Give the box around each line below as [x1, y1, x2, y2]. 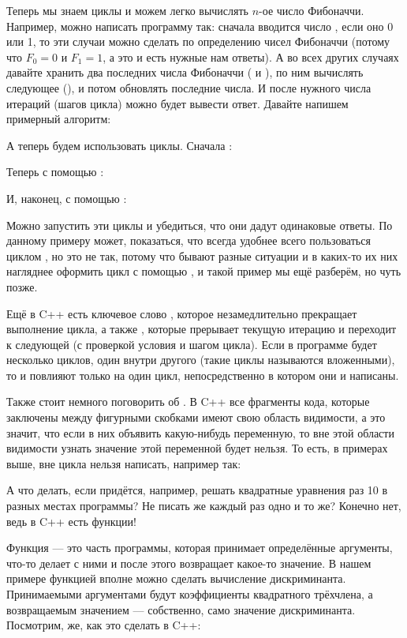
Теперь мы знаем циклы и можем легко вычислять [6, 2, 249, 18]
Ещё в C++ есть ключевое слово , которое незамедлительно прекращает [6, 305, 357, 321]
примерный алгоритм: [6, 111, 111, 127]
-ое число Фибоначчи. [259, 2, 364, 18]
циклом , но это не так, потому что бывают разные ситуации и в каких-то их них [6, 247, 398, 264]
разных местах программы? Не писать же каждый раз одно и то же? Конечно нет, [6, 497, 401, 514]
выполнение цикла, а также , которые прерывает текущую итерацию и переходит [6, 321, 397, 337]
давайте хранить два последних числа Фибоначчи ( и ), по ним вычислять [6, 64, 364, 81]
